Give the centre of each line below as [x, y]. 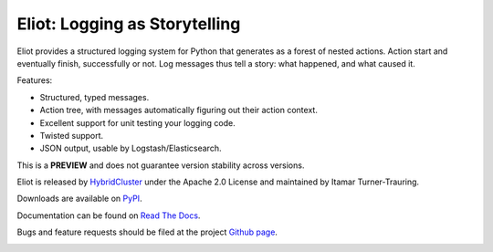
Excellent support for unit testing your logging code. [138, 122]
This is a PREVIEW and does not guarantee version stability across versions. [161, 165]
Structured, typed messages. [94, 97]
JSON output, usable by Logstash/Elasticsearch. [131, 148]
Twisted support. [72, 135]
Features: [35, 80]
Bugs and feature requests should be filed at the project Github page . [147, 232]
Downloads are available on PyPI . [79, 199]
